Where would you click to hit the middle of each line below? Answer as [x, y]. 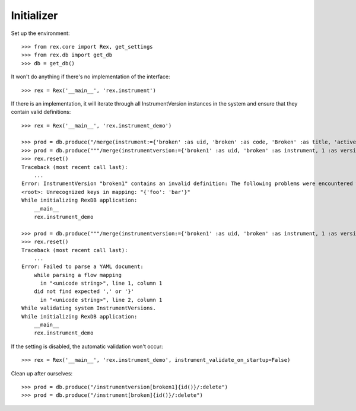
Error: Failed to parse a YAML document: [82, 267]
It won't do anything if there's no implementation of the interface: [90, 77]
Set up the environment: [40, 33]
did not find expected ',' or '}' [84, 291]
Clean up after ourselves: [42, 373]
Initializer [34, 15]
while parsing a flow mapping [77, 275]
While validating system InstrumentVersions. [89, 308]
